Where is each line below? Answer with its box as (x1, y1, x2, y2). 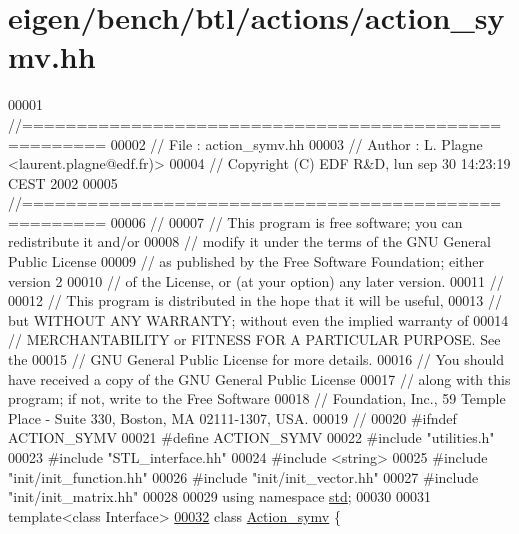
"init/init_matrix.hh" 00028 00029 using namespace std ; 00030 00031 (8, 486, 432, 507)
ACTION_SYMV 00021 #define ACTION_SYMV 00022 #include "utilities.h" (8, 427, 495, 448)
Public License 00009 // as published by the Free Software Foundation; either (8, 251, 484, 272)
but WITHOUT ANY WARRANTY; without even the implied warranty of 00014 (8, 309, 509, 330)
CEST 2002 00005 (8, 172, 118, 193)
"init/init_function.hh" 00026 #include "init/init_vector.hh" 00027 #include (8, 466, 479, 487)
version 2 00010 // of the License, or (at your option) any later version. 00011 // (8, 270, 504, 291)
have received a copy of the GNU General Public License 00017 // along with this (8, 368, 511, 389)
